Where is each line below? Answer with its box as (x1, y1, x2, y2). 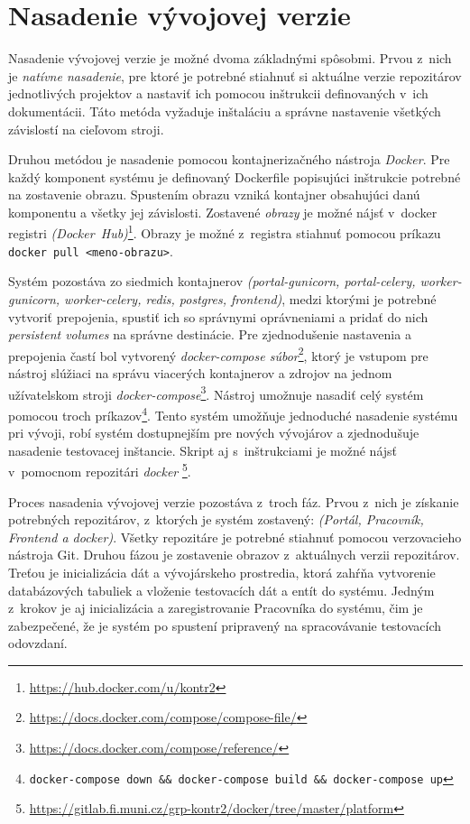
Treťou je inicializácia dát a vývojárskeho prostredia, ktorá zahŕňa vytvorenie (8, 562, 436, 581)
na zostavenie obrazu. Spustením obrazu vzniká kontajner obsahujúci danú (8, 185, 420, 204)
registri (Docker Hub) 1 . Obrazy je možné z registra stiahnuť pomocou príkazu (8, 221, 441, 243)
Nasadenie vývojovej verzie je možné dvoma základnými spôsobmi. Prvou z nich (8, 49, 452, 68)
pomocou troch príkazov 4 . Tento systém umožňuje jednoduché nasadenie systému (8, 403, 458, 424)
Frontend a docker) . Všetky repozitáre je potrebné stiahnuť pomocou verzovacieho (8, 527, 462, 546)
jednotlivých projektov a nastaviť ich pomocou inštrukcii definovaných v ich (8, 84, 429, 103)
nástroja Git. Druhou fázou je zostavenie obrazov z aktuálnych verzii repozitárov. (8, 545, 460, 564)
